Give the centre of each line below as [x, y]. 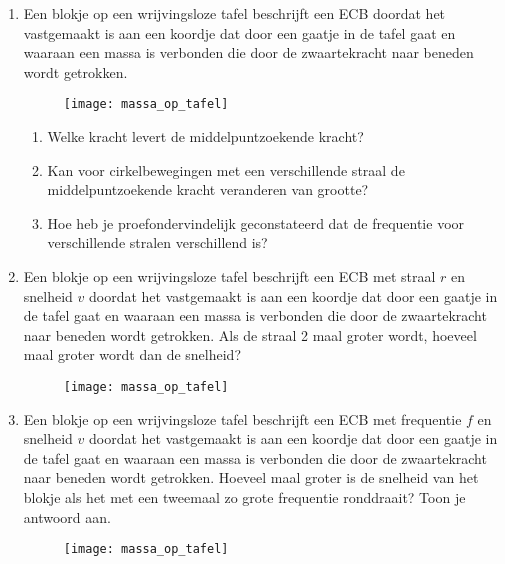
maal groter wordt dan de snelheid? [132, 354]
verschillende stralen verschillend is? [157, 242]
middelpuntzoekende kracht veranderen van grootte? [208, 189]
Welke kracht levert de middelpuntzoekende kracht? [205, 136]
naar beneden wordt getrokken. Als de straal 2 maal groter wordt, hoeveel [250, 334]
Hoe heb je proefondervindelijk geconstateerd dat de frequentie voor [256, 222]
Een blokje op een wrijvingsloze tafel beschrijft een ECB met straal [229, 276]
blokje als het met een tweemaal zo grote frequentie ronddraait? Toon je [244, 497]
